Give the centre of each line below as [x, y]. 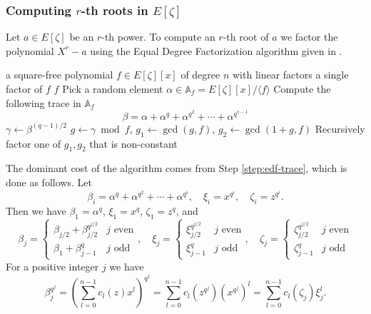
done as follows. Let [49, 182]
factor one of [34, 143]
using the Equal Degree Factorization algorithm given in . [216, 50]
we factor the [309, 37]
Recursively [340, 128]
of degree [200, 75]
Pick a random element [113, 88]
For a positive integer [52, 266]
